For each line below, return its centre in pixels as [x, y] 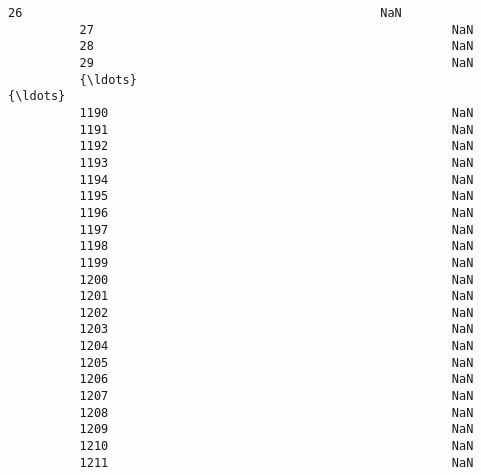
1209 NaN [276, 429]
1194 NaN [276, 179]
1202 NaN [276, 312]
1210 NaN [276, 446]
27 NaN [276, 29]
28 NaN [276, 46]
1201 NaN [276, 296]
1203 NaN [276, 329]
